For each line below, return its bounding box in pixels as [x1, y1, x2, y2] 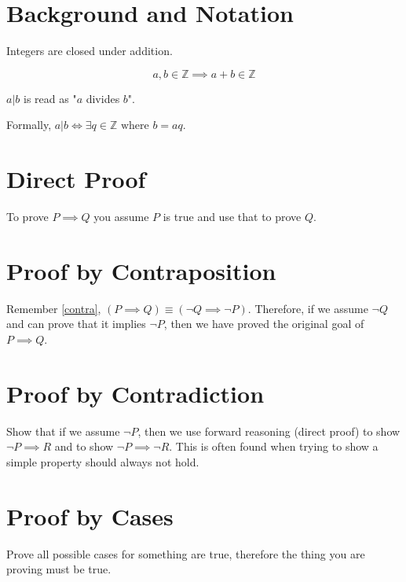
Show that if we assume [6, 422, 120, 439]
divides [86, 90, 120, 106]
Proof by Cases [6, 499, 174, 532]
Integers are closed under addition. [6, 42, 173, 59]
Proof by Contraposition [6, 254, 276, 286]
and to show [54, 438, 114, 455]
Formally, [6, 116, 52, 133]
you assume [93, 208, 149, 225]
